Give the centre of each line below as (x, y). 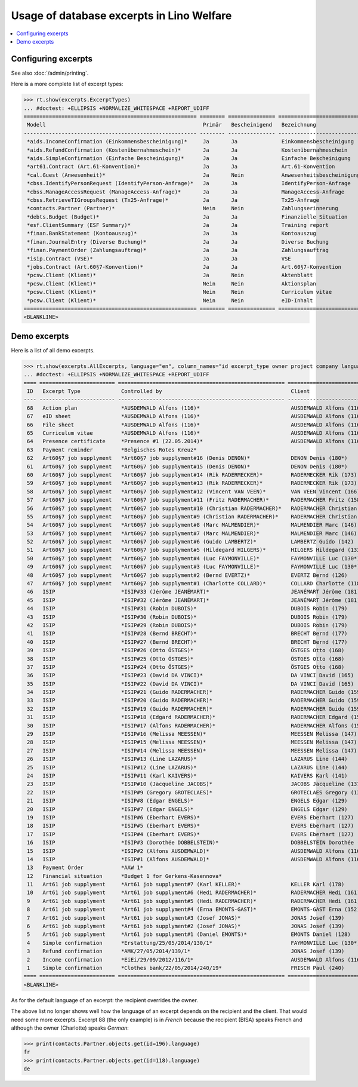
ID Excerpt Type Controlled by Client (169, 391)
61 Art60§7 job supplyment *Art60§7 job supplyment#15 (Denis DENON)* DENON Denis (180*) (187, 466)
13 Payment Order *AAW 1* (85, 868)
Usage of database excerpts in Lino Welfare (121, 16)
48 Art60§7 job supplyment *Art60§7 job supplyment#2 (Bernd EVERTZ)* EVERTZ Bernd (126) (187, 575)
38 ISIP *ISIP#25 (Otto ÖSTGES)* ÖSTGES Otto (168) (186, 659)
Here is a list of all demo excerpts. (53, 350)
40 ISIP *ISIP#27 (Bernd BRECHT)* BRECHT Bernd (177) (187, 642)
